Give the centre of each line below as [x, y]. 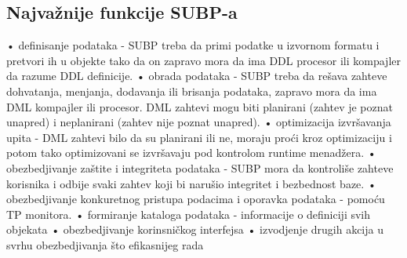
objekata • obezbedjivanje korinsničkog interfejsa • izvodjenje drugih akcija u [195, 229]
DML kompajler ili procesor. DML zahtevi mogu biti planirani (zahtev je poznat [200, 106]
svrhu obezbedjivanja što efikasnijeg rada [105, 244]
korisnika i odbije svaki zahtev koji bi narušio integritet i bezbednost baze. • [191, 183]
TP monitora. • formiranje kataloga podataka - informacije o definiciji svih [189, 214]
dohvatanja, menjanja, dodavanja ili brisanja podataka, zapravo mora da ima [192, 91]
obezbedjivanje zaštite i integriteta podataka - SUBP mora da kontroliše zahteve [200, 167]
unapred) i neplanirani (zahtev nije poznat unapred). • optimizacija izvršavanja [199, 122]
